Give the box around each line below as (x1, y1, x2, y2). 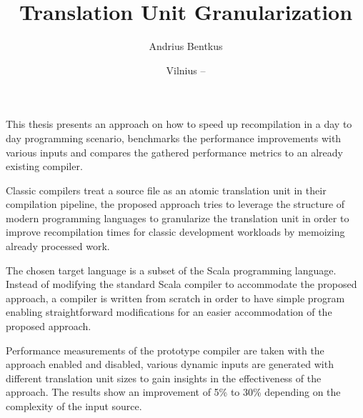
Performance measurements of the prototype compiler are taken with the (6, 342, 324, 357)
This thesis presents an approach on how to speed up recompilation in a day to (6, 116, 352, 131)
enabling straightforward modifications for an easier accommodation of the (6, 304, 332, 319)
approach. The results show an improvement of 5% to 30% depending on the (6, 384, 341, 399)
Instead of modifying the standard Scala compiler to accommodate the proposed (6, 277, 357, 292)
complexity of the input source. (6, 399, 142, 413)
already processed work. (6, 239, 110, 254)
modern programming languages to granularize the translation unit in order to (6, 210, 349, 225)
